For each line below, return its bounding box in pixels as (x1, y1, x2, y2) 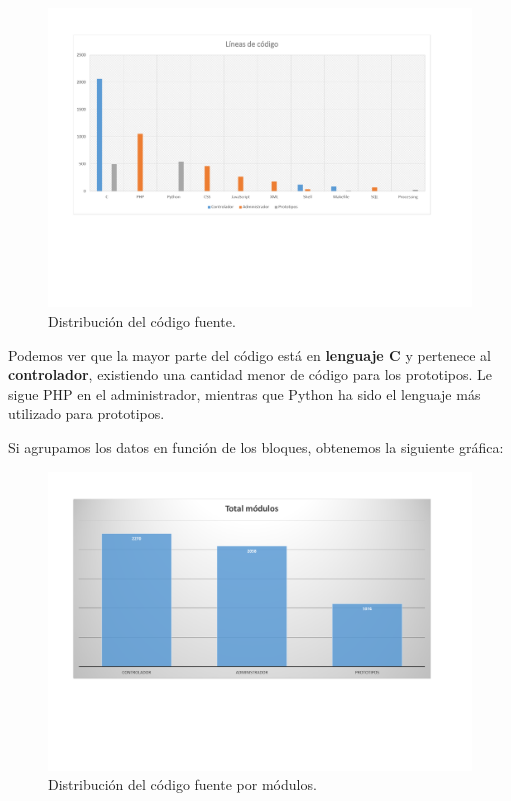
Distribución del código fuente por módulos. (48, 774, 317, 795)
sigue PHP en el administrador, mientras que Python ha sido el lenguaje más (8, 383, 481, 404)
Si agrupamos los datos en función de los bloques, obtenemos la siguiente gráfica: (8, 436, 504, 457)
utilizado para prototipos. (8, 403, 165, 424)
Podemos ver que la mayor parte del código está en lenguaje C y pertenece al (8, 344, 491, 365)
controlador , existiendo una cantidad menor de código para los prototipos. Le (8, 364, 493, 385)
